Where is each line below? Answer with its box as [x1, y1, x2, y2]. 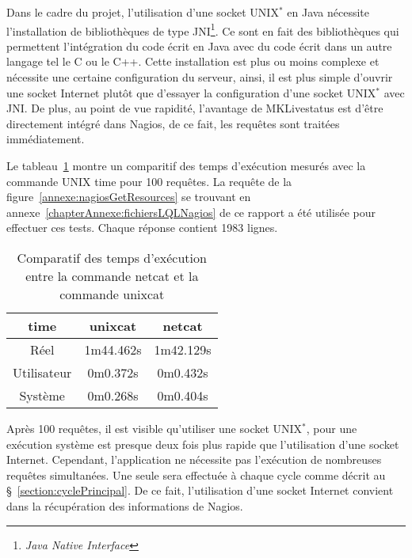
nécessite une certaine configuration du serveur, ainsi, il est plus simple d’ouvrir [6, 69, 393, 85]
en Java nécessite [287, 4, 370, 20]
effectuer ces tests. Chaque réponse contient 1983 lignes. [6, 219, 278, 236]
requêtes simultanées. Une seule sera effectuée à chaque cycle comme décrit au [6, 466, 386, 483]
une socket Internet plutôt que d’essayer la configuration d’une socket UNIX [6, 84, 376, 101]
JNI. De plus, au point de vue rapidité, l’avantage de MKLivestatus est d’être [6, 100, 383, 116]
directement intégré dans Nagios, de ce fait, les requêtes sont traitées [6, 115, 340, 131]
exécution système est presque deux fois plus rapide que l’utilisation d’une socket [6, 435, 399, 452]
